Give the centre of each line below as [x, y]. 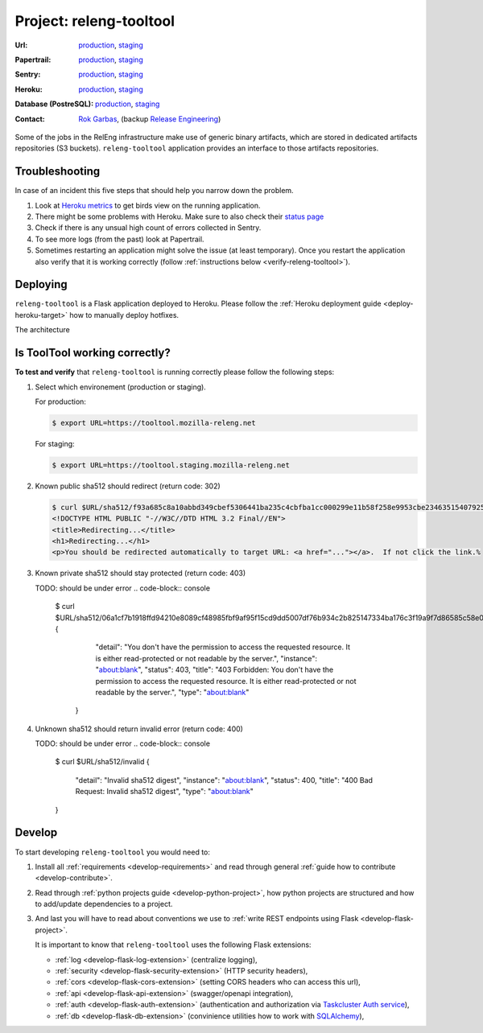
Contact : [30, 119]
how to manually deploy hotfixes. [124, 315]
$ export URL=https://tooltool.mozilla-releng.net [154, 423]
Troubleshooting [58, 172]
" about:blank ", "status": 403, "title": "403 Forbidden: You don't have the [215, 670]
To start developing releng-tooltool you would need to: [113, 852]
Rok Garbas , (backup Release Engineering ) [150, 119]
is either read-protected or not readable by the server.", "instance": [206, 658]
